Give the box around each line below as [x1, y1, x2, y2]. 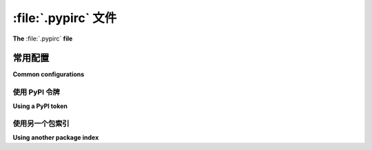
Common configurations [12, 70, 85, 78]
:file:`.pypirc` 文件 [12, 10, 117, 25]
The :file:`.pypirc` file [12, 34, 73, 43]
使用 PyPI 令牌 [12, 87, 60, 97]
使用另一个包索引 [12, 119, 70, 129]
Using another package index [12, 133, 99, 141]
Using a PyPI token [12, 102, 68, 110]
